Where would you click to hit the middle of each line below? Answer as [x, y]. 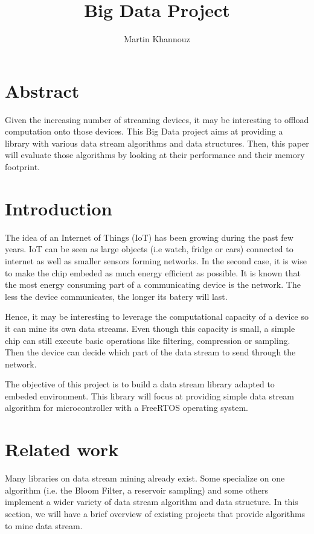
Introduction [59, 208]
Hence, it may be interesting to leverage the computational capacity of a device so [157, 316]
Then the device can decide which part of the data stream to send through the [150, 352]
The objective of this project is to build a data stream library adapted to [140, 384]
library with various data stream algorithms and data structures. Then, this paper [157, 143]
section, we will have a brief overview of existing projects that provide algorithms [155, 513]
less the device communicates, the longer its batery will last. [116, 296]
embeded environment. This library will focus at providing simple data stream [149, 396]
